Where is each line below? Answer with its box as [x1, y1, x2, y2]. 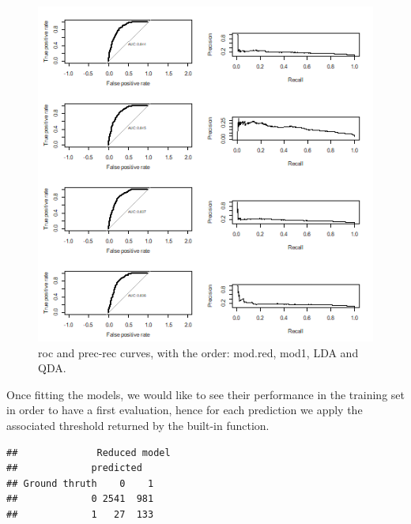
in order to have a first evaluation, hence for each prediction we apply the [6, 401, 363, 418]
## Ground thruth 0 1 [6, 477, 154, 489]
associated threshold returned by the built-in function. [6, 417, 270, 433]
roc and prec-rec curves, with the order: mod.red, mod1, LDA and [38, 344, 359, 360]
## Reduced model [6, 447, 171, 458]
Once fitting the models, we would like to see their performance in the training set [6, 386, 405, 402]
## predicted [6, 462, 142, 474]
